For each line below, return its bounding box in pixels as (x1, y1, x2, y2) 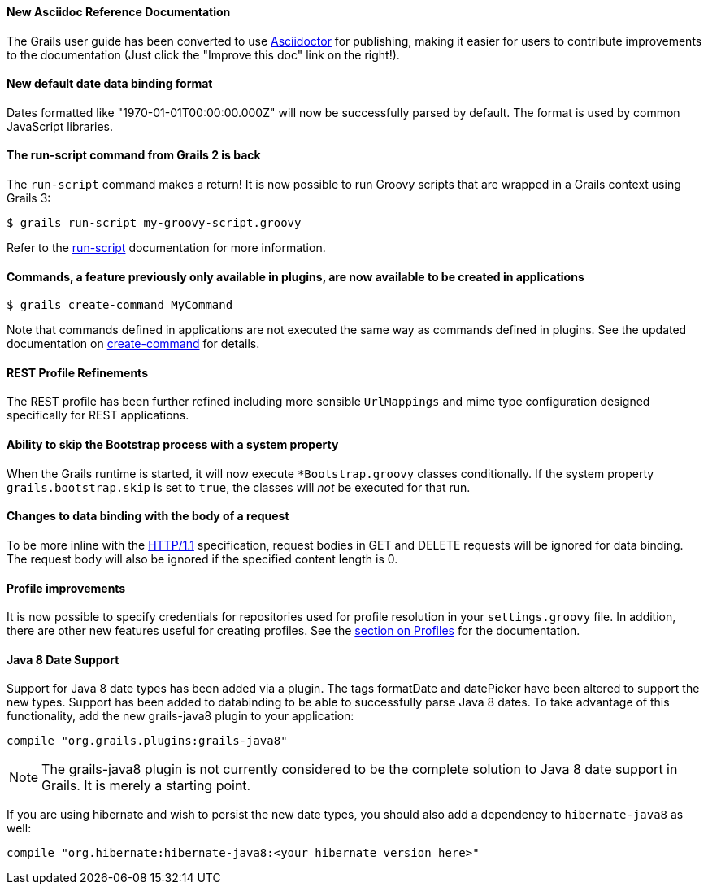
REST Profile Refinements (7, 365, 148, 380)
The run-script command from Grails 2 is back (7, 148, 261, 163)
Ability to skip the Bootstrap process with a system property (7, 437, 339, 452)
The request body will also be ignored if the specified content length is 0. (7, 551, 398, 566)
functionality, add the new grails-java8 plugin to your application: (7, 709, 354, 724)
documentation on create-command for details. (7, 337, 260, 351)
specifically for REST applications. (7, 408, 189, 423)
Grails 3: (7, 191, 51, 206)
